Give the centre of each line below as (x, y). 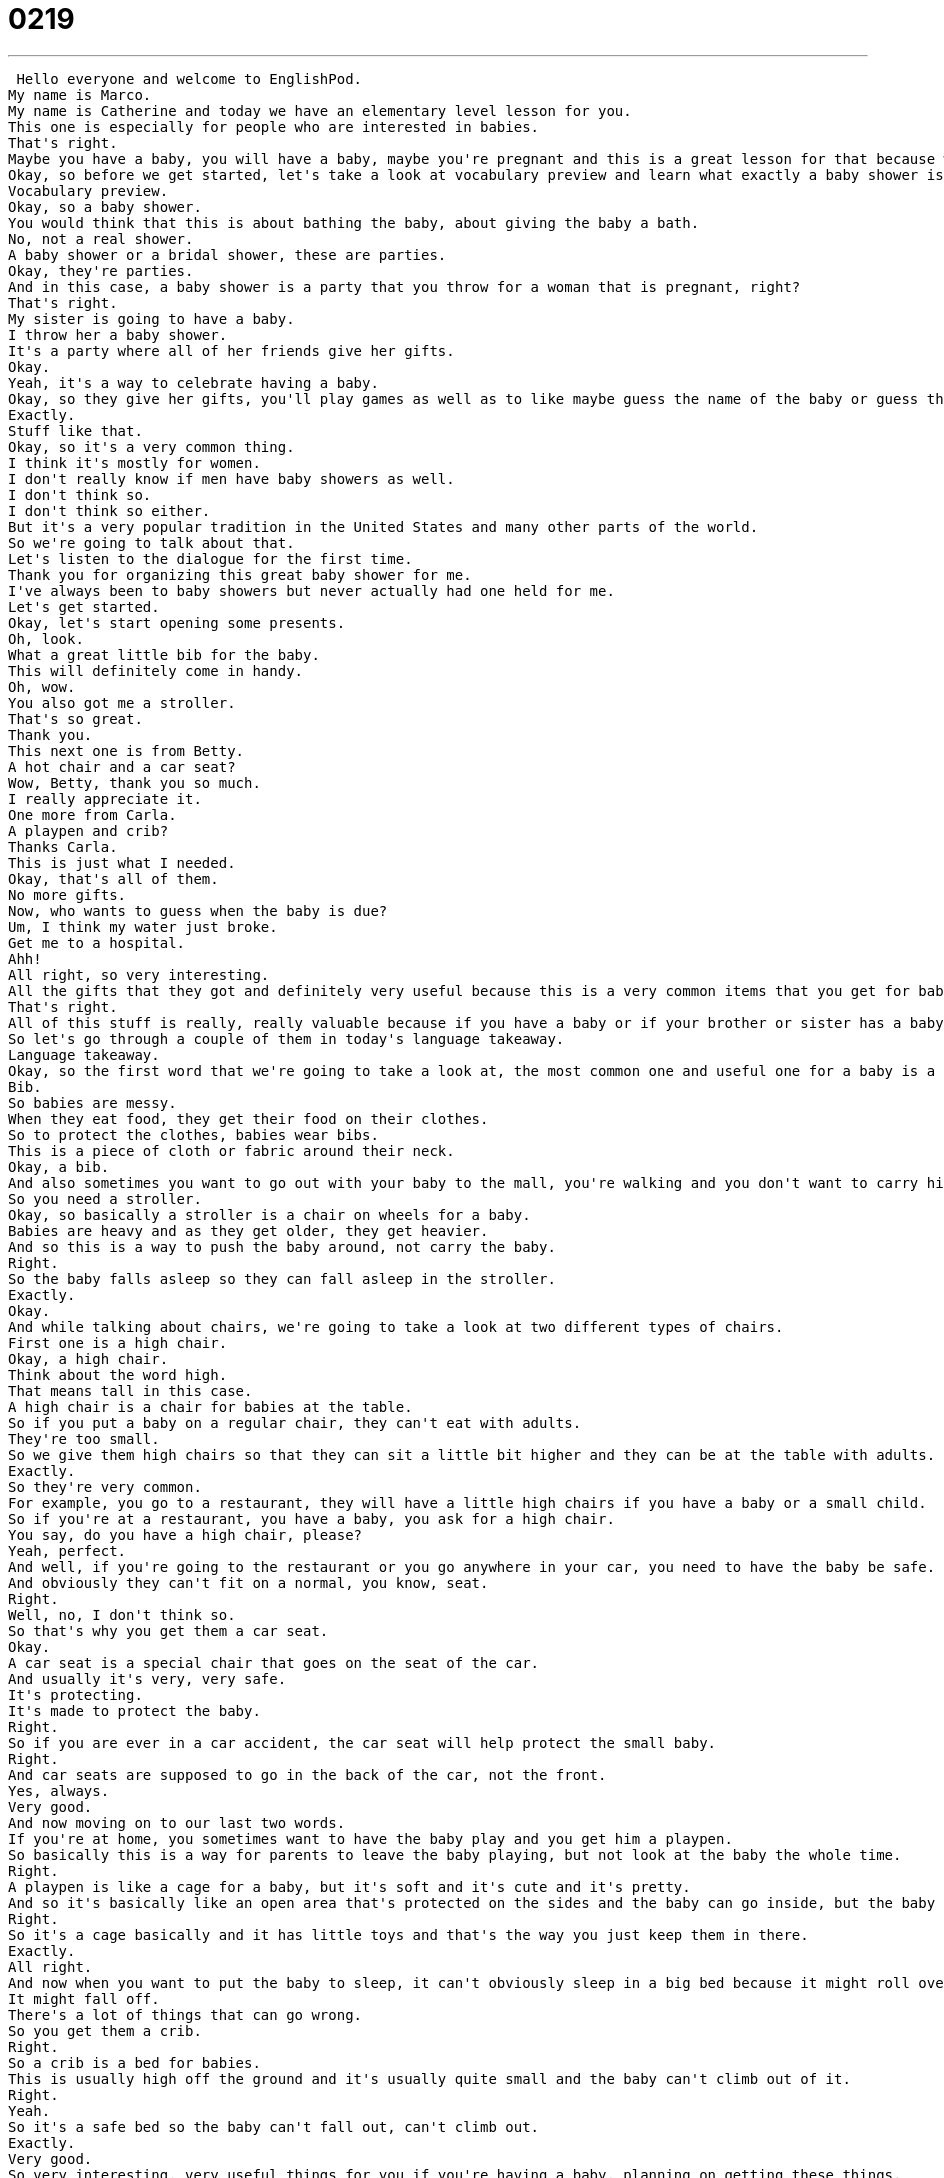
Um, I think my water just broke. (143, 926)
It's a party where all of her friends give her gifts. (231, 350)
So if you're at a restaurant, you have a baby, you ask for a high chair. (311, 1518)
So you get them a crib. (105, 2030)
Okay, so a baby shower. (105, 206)
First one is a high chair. (118, 1342)
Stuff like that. (75, 430)
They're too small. (84, 1438)
